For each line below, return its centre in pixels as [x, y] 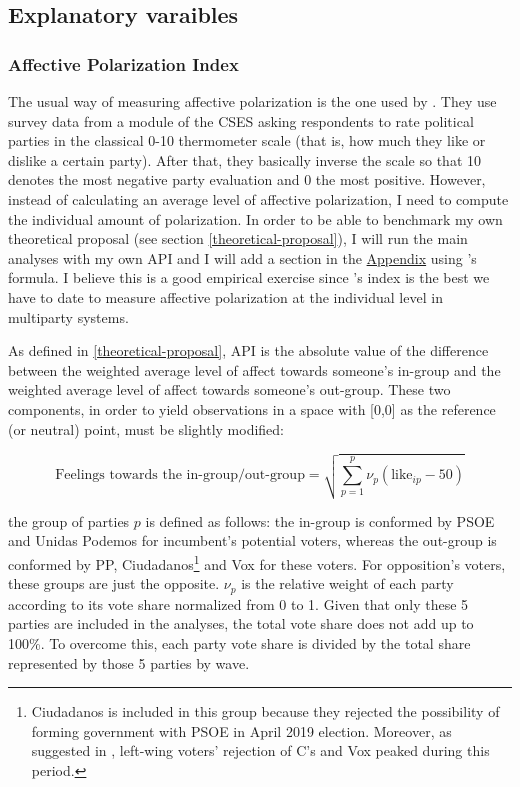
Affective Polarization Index [123, 63]
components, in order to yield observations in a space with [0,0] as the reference [252, 408]
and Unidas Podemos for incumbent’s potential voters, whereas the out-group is [252, 540]
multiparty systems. [68, 316]
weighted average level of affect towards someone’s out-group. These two [229, 389]
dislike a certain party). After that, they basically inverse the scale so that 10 [245, 159]
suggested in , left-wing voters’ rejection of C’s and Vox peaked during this [260, 750]
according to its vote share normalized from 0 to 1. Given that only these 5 [238, 603]
